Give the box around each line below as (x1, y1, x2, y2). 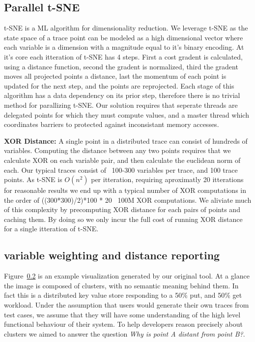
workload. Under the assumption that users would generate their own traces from (4, 300, 249, 310)
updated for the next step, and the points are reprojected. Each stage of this (4, 80, 234, 91)
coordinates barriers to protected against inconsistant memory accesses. (4, 119, 219, 129)
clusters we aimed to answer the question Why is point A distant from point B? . (4, 328, 245, 339)
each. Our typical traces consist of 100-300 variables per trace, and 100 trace (4, 164, 238, 175)
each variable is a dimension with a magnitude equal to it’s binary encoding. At (4, 42, 244, 52)
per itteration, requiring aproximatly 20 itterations (91, 174, 244, 185)
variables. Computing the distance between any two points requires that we (4, 145, 231, 155)
